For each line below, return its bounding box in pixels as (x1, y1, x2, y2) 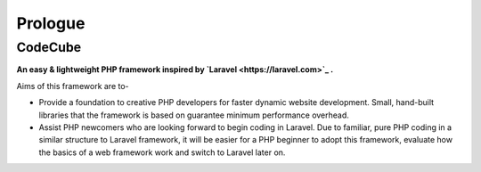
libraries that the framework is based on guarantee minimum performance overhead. (38, 110, 349, 120)
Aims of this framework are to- (16, 80, 129, 91)
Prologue (16, 13, 86, 33)
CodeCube (16, 39, 82, 55)
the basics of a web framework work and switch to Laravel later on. (38, 147, 286, 158)
